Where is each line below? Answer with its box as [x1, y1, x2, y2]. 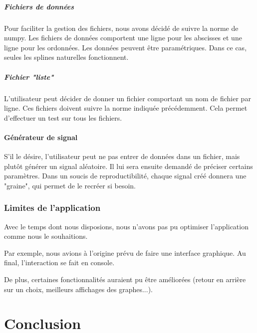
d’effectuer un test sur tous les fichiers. [4, 112, 122, 123]
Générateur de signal [4, 132, 78, 142]
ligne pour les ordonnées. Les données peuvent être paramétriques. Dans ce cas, [4, 42, 247, 52]
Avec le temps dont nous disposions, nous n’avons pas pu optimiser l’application [4, 221, 249, 231]
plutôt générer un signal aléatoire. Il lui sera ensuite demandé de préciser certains [4, 161, 253, 171]
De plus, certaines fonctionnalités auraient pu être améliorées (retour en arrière [4, 274, 246, 285]
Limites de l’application [4, 201, 101, 214]
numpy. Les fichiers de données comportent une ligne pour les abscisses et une [4, 32, 242, 43]
